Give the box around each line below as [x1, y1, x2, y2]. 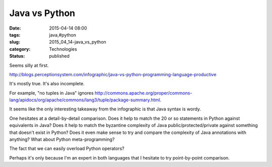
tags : [9, 32, 21, 38]
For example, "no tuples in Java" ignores [9, 90, 94, 96]
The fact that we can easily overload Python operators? [9, 145, 124, 151]
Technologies [49, 46, 78, 52]
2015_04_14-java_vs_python [49, 39, 107, 45]
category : [9, 46, 31, 52]
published [49, 53, 70, 59]
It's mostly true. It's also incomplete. [9, 81, 85, 87]
